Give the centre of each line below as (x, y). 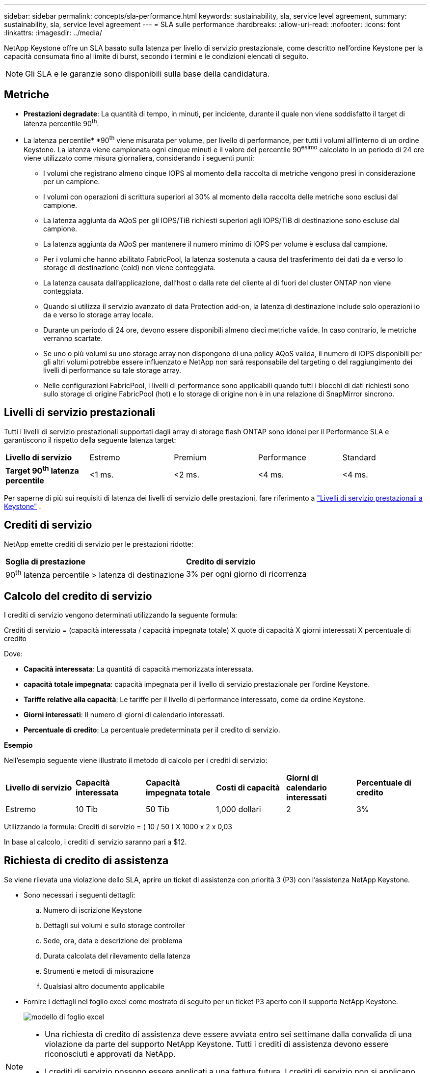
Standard (359, 457)
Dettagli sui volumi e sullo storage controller (114, 925)
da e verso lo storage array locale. (98, 314)
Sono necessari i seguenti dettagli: (80, 895)
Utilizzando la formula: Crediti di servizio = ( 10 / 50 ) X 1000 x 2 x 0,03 (118, 827)
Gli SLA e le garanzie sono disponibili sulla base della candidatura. (147, 74)
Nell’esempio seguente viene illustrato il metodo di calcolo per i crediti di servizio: (136, 760)
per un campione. (72, 181)
